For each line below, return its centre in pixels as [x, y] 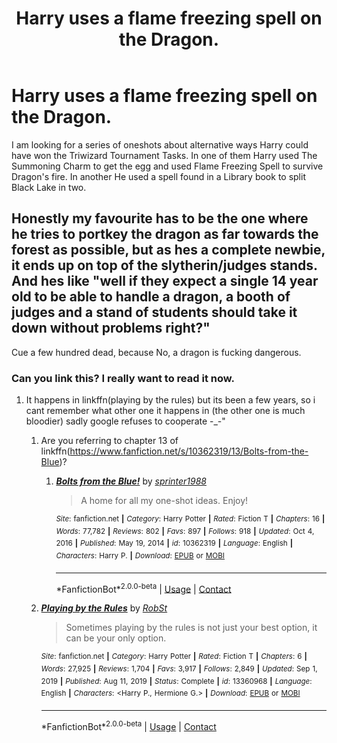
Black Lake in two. [49, 187]
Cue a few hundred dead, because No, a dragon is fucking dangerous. [156, 352]
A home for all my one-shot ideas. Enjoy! [164, 501]
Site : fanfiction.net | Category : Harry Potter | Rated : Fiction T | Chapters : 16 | [190, 519]
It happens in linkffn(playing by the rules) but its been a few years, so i [170, 400]
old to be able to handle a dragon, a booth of [151, 297]
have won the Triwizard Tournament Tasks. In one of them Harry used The [164, 155]
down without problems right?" [111, 328]
